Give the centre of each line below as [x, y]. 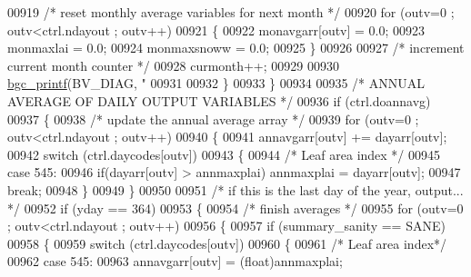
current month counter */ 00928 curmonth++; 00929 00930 [173, 65]
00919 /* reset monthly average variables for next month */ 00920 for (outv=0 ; [231, 12]
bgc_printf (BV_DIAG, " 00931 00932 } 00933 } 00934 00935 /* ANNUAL [216, 83]
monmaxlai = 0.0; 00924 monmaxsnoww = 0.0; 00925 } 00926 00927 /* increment [236, 48]
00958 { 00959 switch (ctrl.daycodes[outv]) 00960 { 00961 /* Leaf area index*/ [227, 243]
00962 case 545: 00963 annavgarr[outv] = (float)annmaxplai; [175, 261]
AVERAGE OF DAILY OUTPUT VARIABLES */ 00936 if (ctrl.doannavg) [219, 100]
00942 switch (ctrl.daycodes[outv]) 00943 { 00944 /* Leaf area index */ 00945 [224, 154]
